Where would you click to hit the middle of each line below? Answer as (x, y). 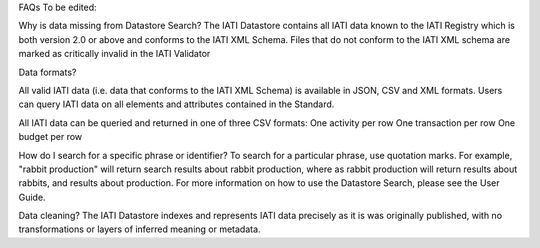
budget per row (50, 137)
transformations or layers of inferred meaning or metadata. (139, 229)
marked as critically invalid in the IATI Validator (114, 54)
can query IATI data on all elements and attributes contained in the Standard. (176, 104)
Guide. (32, 197)
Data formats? (47, 72)
